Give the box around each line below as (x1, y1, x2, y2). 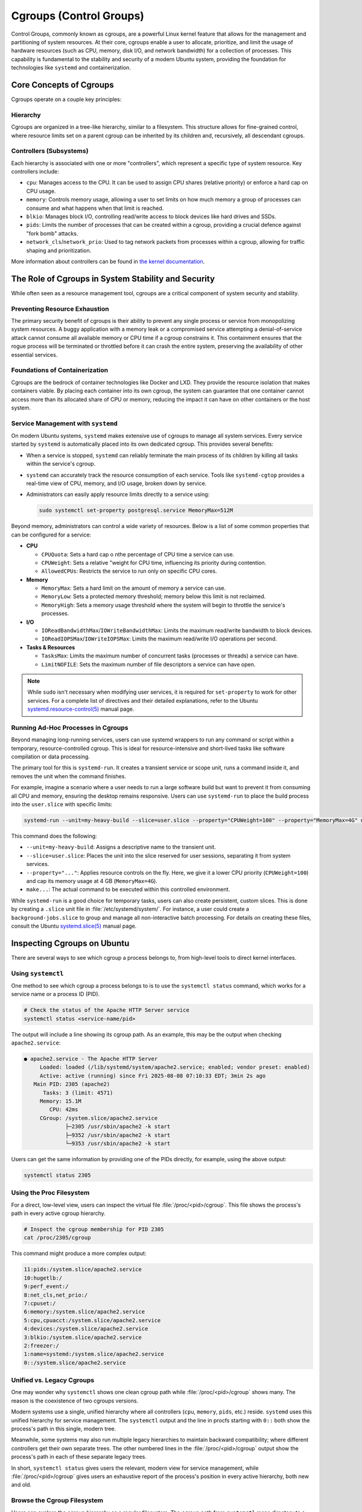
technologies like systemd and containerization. (11, 64, 131, 71)
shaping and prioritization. (26, 247, 92, 254)
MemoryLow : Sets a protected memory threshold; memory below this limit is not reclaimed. (41, 593, 266, 600)
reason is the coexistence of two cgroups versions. (11, 1397, 139, 1404)
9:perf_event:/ (24, 1283, 69, 1290)
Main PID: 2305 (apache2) (33, 1081, 110, 1088)
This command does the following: (11, 832, 97, 840)
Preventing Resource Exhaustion (11, 304, 109, 313)
